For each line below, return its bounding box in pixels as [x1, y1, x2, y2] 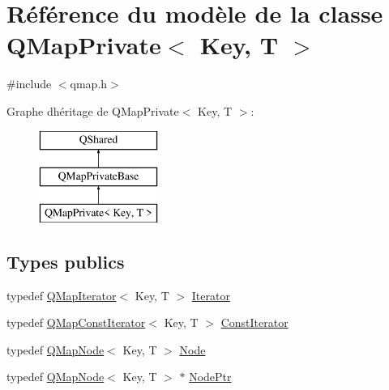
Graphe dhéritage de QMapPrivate [6, 102, 179, 119]
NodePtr [189, 368, 232, 385]
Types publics [6, 248, 125, 273]
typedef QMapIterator [6, 286, 117, 303]
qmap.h [70, 75, 108, 92]
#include [6, 75, 52, 92]
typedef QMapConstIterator [6, 314, 146, 331]
